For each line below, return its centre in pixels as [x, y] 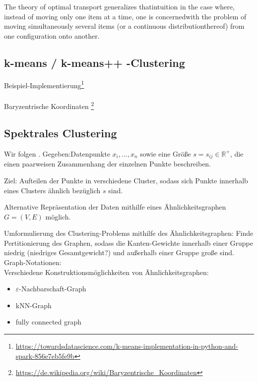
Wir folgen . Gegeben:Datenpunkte [57, 153]
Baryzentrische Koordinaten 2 [49, 106]
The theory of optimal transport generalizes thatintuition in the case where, [119, 6]
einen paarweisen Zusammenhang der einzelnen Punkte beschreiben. [108, 164]
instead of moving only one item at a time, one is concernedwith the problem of [125, 16]
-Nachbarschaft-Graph [53, 289]
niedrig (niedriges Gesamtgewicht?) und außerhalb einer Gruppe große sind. [119, 252]
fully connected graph [49, 322]
